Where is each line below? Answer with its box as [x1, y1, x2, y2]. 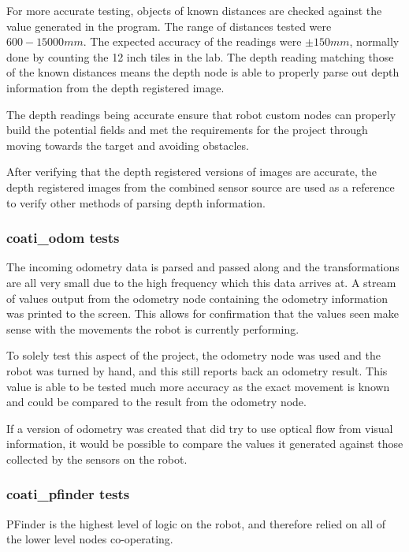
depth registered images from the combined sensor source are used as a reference [6, 178, 395, 195]
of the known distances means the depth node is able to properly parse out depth [6, 64, 400, 80]
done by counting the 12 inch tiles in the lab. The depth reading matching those [6, 48, 394, 65]
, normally [349, 33, 400, 50]
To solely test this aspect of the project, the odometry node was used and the [6, 347, 381, 364]
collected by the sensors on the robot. [6, 450, 188, 467]
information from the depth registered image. [6, 79, 225, 95]
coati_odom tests [6, 228, 120, 248]
